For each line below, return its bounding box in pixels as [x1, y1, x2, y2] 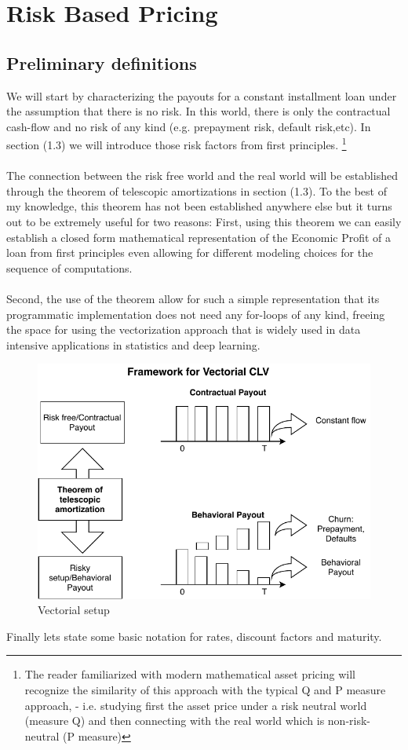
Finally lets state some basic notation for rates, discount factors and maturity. [6, 627, 382, 644]
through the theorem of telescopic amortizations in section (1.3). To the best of [6, 182, 387, 199]
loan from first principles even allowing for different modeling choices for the [6, 244, 373, 261]
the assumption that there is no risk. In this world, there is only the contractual [6, 103, 391, 119]
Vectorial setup [38, 602, 110, 618]
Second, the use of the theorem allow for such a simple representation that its [6, 290, 380, 306]
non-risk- [327, 712, 371, 729]
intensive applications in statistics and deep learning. [6, 336, 260, 353]
